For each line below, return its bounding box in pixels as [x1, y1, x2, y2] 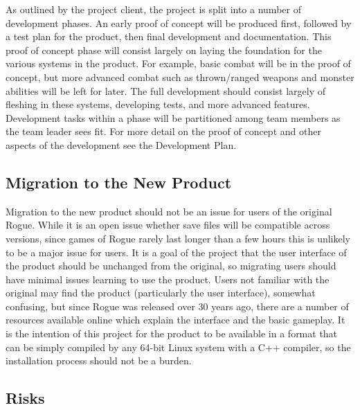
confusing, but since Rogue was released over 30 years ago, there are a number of [6, 298, 349, 313]
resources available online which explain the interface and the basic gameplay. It [6, 312, 345, 327]
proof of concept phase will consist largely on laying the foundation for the [6, 42, 322, 57]
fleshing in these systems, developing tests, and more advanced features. [6, 97, 310, 112]
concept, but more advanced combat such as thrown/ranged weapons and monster [6, 69, 354, 84]
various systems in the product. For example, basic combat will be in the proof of [6, 56, 351, 71]
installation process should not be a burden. [6, 353, 192, 368]
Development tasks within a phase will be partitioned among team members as [6, 110, 341, 125]
